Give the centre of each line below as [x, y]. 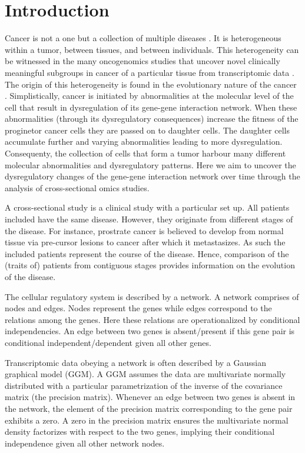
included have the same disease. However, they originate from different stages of [149, 219]
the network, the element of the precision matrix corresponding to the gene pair [149, 408]
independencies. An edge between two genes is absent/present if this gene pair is [150, 331]
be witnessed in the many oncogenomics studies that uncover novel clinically [142, 61]
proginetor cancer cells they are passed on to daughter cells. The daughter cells [147, 130]
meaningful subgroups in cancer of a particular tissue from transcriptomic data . [150, 72]
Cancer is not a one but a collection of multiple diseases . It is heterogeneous [143, 38]
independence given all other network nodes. [85, 443]
